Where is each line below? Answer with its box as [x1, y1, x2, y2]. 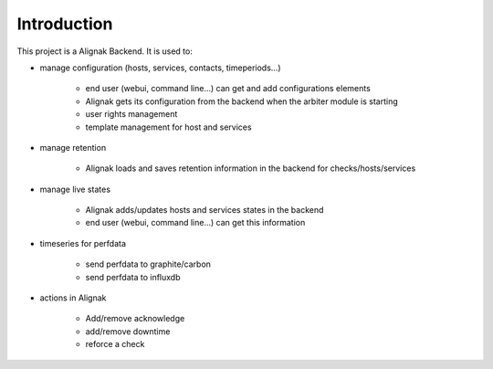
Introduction [16, 14, 113, 34]
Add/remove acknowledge [85, 313, 185, 324]
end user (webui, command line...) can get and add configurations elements [85, 83, 372, 94]
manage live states [39, 184, 111, 195]
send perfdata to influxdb [85, 271, 181, 282]
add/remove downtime [85, 325, 171, 337]
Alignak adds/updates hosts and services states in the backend [85, 205, 324, 216]
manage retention [39, 142, 107, 153]
